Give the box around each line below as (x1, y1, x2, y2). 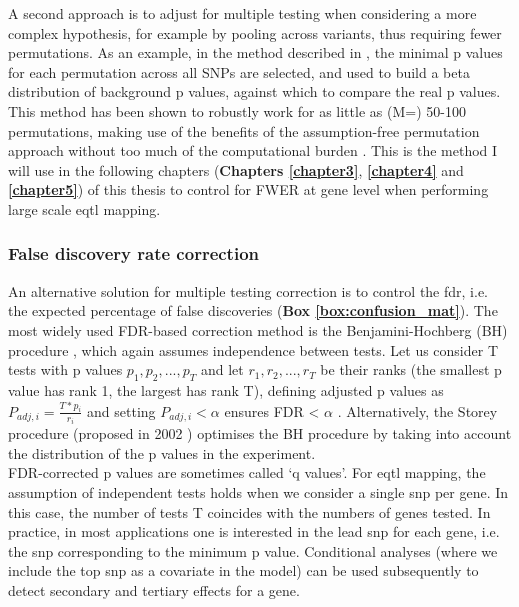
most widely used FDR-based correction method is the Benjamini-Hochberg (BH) (8, 319, 508, 340)
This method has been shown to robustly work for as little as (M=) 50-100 (8, 100, 466, 121)
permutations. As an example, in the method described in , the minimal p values (8, 42, 503, 63)
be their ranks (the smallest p (320, 359, 502, 380)
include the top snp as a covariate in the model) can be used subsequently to (8, 560, 479, 581)
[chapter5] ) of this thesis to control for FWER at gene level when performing (8, 179, 489, 200)
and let (200, 359, 244, 380)
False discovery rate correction (8, 241, 260, 266)
